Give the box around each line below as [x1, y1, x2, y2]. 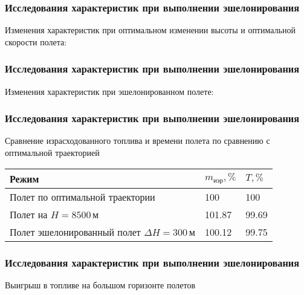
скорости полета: [5, 35, 67, 48]
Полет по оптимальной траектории [10, 189, 155, 204]
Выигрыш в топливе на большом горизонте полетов [5, 278, 195, 291]
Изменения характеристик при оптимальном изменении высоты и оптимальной [5, 24, 296, 36]
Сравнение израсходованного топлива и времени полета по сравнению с [5, 134, 270, 147]
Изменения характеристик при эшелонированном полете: [5, 85, 214, 97]
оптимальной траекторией [5, 146, 100, 159]
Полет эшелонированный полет [10, 224, 141, 239]
